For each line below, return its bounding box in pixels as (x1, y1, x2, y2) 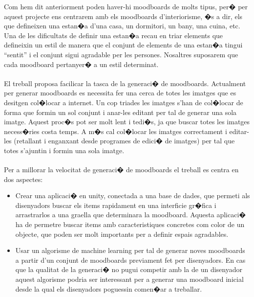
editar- (229, 126, 249, 136)
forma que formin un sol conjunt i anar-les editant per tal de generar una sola (4, 107, 237, 117)
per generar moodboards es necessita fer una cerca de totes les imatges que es (4, 88, 236, 98)
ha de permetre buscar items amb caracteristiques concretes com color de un (15, 219, 245, 229)
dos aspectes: (4, 174, 43, 184)
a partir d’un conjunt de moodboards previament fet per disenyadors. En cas (15, 254, 246, 265)
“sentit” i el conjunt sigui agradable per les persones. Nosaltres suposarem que (4, 49, 238, 59)
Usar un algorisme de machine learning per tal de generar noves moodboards (15, 245, 245, 255)
